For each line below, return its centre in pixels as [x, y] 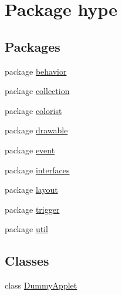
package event [30, 150]
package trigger [32, 209]
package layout [31, 190]
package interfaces [37, 170]
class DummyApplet [41, 285]
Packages [33, 46]
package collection [37, 91]
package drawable [36, 130]
